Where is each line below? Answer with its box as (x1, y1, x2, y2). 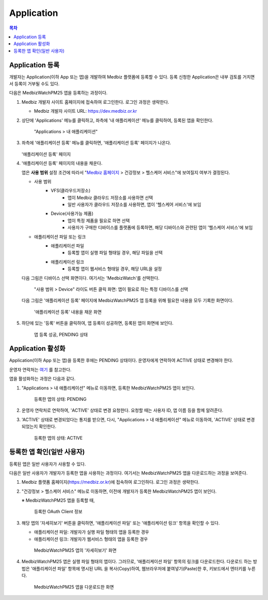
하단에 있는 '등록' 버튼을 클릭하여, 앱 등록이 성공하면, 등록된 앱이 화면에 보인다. (21, 320, 174, 326)
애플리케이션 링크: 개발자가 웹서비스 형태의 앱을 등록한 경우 (34, 536, 148, 542)
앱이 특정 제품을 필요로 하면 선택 (67, 218, 130, 224)
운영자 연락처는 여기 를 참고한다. (9, 367, 72, 373)
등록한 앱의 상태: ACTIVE (34, 435, 83, 441)
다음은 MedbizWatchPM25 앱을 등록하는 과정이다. (9, 90, 108, 96)
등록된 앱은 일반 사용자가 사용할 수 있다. (9, 461, 86, 467)
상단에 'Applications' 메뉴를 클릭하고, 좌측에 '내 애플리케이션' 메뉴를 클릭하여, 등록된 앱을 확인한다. (21, 117, 213, 123)
